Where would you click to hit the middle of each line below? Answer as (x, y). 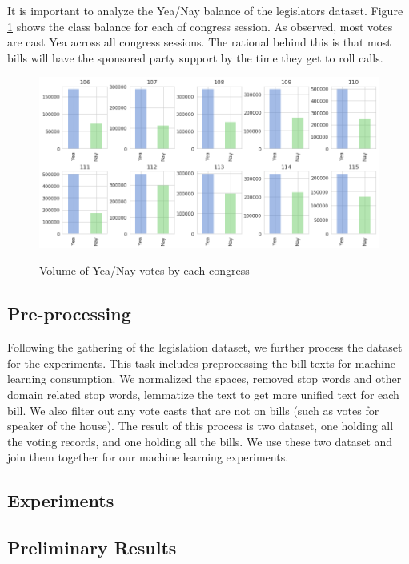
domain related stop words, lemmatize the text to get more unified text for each (203, 394)
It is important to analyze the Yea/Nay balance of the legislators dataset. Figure (205, 10)
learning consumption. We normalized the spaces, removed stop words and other (204, 379)
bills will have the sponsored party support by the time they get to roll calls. (195, 57)
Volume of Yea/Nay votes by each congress (144, 270)
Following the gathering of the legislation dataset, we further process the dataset (205, 347)
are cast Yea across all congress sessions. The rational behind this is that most (199, 42)
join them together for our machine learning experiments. (148, 457)
